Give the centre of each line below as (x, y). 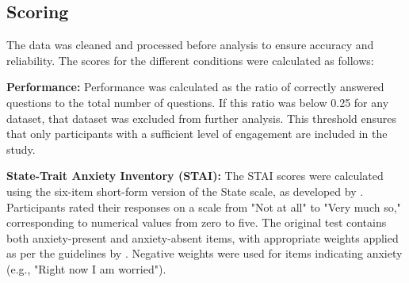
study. (21, 149)
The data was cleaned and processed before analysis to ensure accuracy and (190, 45)
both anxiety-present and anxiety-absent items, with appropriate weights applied (203, 237)
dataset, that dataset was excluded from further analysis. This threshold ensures (202, 118)
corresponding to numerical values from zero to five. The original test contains (197, 222)
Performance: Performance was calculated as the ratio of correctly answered (195, 87)
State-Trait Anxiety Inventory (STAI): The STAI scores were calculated (195, 176)
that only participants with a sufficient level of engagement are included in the (197, 134)
